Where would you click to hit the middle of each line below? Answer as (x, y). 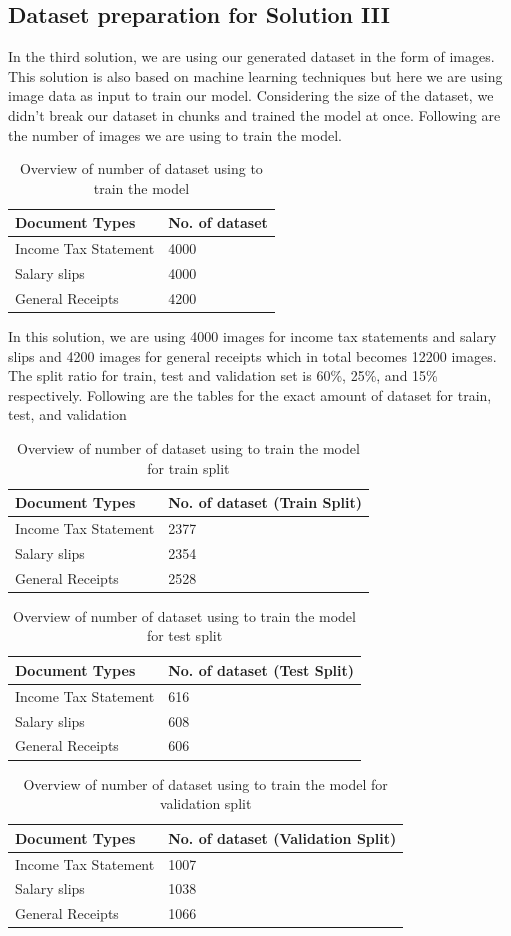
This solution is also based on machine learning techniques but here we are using (255, 75)
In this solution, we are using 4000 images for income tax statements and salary (252, 335)
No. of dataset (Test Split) (261, 669)
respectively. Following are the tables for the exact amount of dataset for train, (250, 394)
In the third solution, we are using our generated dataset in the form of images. (251, 56)
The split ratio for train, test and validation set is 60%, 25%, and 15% (223, 375)
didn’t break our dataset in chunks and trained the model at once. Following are (254, 114)
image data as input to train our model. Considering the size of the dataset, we (251, 95)
